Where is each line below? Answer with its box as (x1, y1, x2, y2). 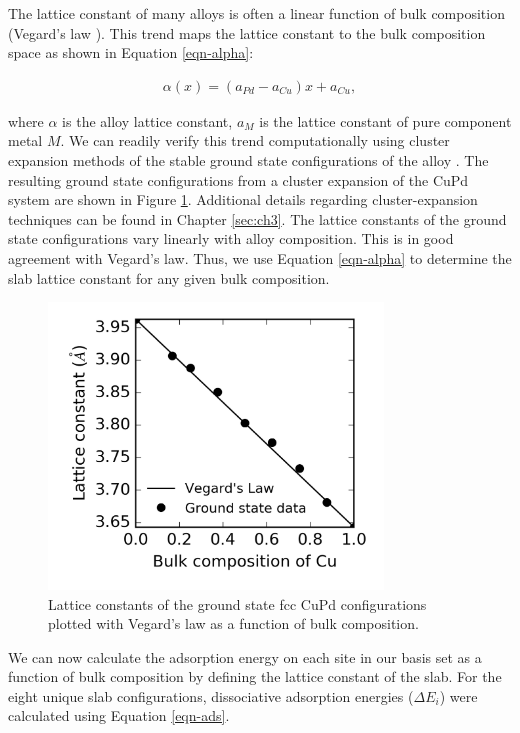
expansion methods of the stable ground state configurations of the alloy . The (8, 150, 489, 170)
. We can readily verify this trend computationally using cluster (60, 130, 450, 151)
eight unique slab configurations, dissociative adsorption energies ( (8, 685, 414, 706)
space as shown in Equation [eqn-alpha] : (8, 42, 254, 63)
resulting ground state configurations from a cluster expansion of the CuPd (8, 169, 469, 190)
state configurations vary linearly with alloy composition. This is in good (8, 228, 454, 249)
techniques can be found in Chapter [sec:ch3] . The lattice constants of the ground (8, 208, 507, 229)
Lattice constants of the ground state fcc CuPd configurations (48, 593, 427, 614)
